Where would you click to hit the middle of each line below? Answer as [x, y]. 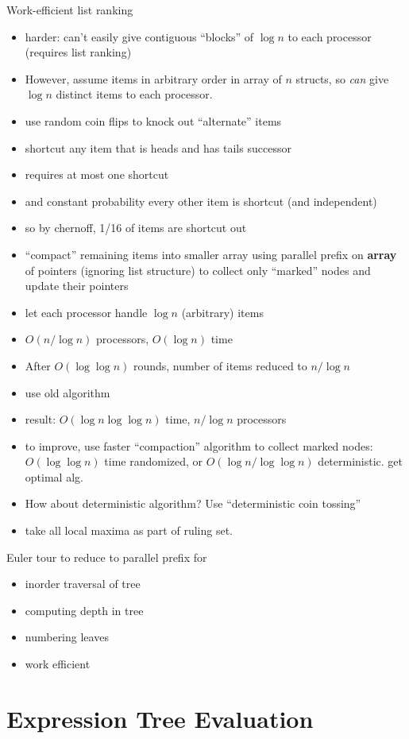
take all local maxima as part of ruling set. [129, 530]
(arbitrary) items [222, 312]
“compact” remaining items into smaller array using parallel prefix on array [211, 254]
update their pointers [77, 286]
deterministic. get [361, 461]
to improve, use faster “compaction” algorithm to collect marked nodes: [199, 445]
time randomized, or [154, 461]
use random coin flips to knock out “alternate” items [153, 120]
